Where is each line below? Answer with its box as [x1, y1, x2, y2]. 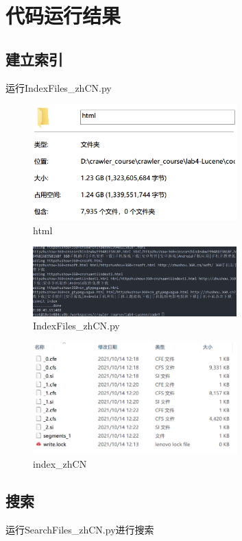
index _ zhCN [33, 456, 87, 470]
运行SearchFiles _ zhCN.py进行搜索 [5, 522, 154, 536]
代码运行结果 [5, 1, 121, 29]
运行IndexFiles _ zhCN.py [5, 80, 112, 95]
